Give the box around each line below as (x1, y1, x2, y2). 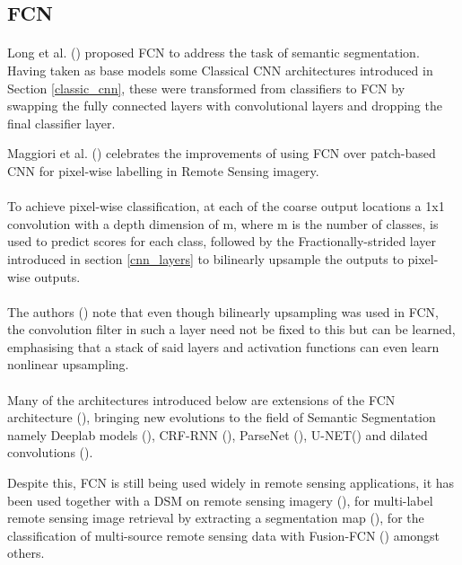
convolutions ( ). (7, 443, 93, 462)
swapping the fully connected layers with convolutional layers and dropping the (7, 96, 442, 115)
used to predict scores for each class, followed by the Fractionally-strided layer (7, 232, 437, 251)
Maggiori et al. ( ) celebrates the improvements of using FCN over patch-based (7, 144, 436, 163)
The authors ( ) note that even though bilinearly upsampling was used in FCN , (7, 302, 439, 321)
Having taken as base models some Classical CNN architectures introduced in (7, 60, 433, 79)
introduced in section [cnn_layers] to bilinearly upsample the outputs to (7, 249, 404, 268)
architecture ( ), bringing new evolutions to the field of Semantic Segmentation (7, 408, 436, 427)
